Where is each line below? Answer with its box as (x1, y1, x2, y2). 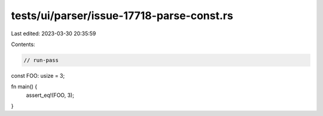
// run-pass (23, 57, 59, 63)
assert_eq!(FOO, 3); (26, 91, 75, 99)
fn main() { (11, 83, 38, 90)
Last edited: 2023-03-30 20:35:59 (11, 30, 96, 37)
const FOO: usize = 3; (11, 72, 65, 79)
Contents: (11, 41, 35, 48)
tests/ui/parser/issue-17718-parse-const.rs (11, 9, 233, 22)
